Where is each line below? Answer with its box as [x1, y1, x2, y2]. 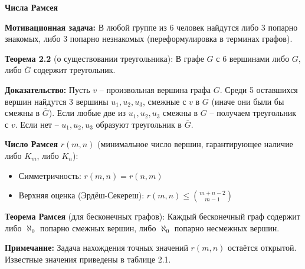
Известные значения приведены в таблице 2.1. [5, 253, 171, 265]
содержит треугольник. [33, 64, 116, 76]
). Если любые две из [48, 107, 126, 119]
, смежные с [142, 95, 186, 107]
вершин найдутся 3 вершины [5, 95, 109, 107]
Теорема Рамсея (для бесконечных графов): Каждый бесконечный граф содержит [5, 210, 300, 222]
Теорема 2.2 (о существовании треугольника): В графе [5, 52, 204, 64]
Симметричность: [18, 169, 81, 181]
